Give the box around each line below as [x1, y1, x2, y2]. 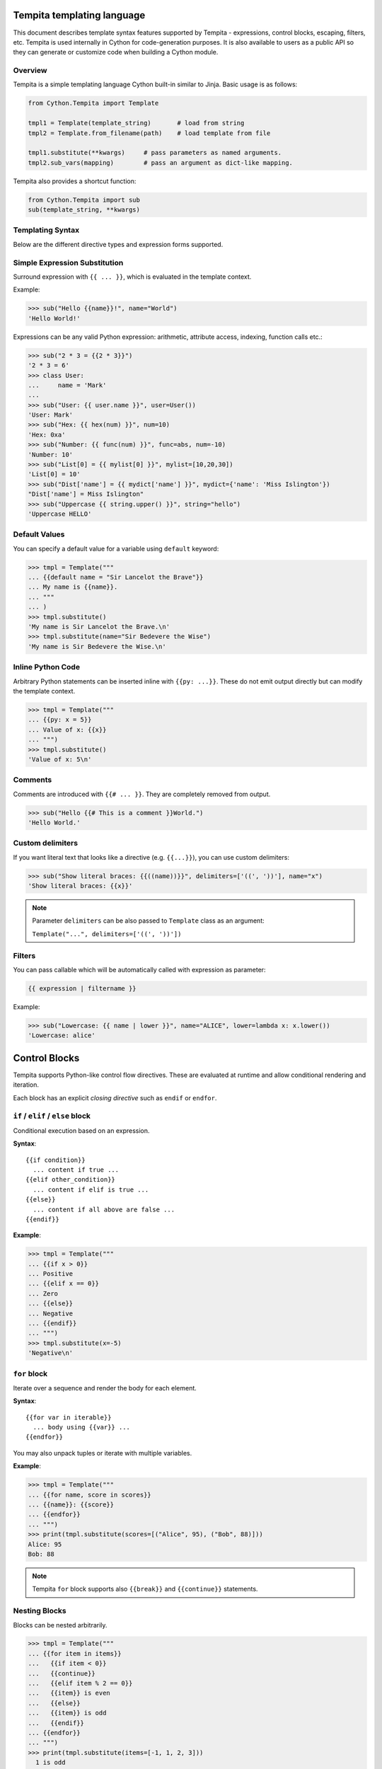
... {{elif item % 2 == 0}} [28, 1679, 133, 1688]
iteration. [13, 1081, 39, 1089]
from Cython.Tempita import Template [28, 99, 159, 108]
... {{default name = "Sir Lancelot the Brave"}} [28, 573, 204, 582]
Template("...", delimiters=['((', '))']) [32, 930, 182, 938]
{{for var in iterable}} [25, 1413, 112, 1422]
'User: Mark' [28, 411, 74, 419]
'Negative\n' [28, 1349, 74, 1357]
